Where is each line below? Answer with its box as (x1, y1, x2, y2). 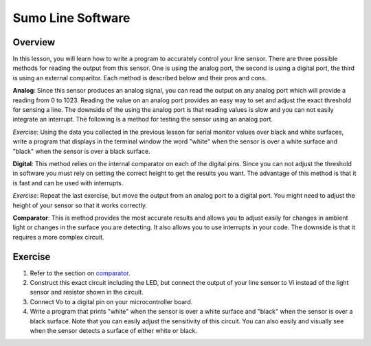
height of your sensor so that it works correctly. (12, 201, 148, 209)
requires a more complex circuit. (12, 233, 104, 241)
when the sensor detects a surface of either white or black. (30, 326, 197, 334)
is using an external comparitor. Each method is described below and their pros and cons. (12, 73, 267, 82)
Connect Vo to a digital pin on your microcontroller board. (30, 297, 193, 305)
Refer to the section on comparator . (30, 268, 131, 277)
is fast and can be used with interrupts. (12, 178, 124, 187)
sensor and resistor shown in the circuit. (30, 288, 144, 297)
